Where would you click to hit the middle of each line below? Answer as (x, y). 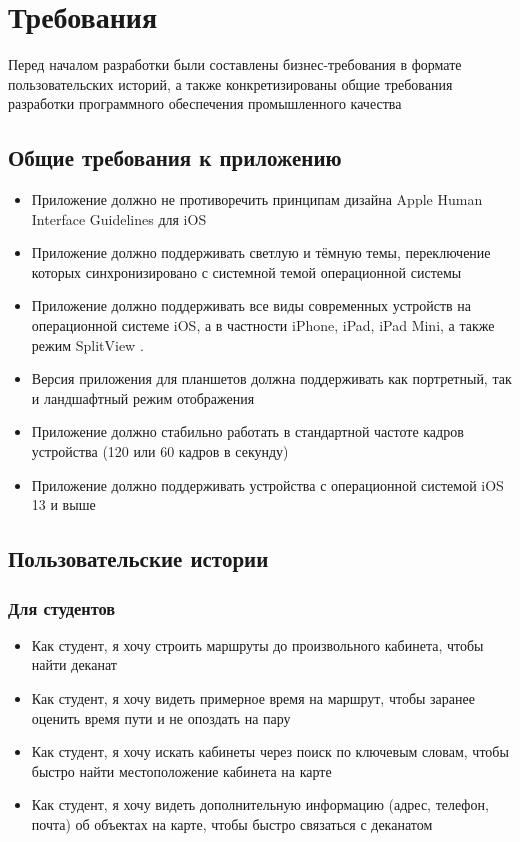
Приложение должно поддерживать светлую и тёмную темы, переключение (261, 252)
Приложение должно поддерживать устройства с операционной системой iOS (267, 484)
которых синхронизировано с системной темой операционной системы (246, 271)
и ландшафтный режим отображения (143, 397)
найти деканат (74, 664)
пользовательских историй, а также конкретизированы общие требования (230, 83)
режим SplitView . (87, 344)
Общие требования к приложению (175, 157)
